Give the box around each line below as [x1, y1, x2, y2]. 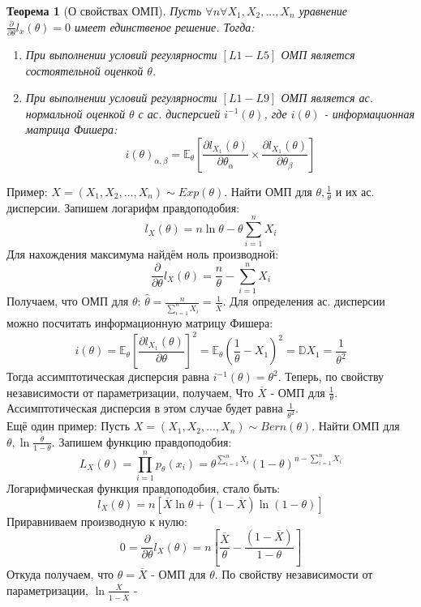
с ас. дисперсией [138, 105, 221, 122]
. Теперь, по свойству [277, 368, 384, 385]
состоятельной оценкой [25, 62, 144, 79]
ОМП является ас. [281, 89, 373, 106]
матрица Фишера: [25, 121, 118, 138]
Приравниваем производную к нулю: [6, 512, 187, 529]
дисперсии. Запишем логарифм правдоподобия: [6, 199, 240, 216]
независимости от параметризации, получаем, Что [6, 383, 254, 400]
